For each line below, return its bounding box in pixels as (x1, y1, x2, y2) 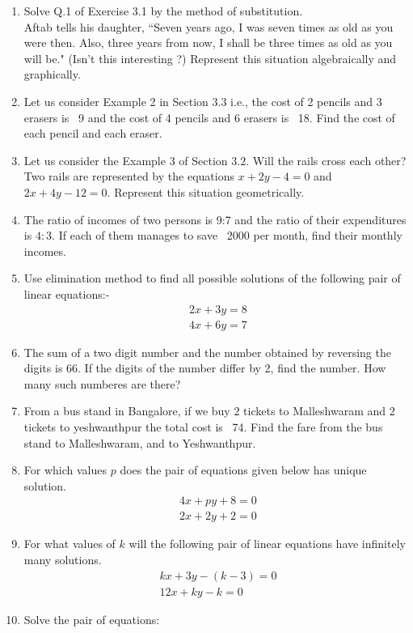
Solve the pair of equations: (23, 610, 160, 627)
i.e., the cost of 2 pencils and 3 (230, 92, 382, 109)
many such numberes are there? (23, 375, 181, 392)
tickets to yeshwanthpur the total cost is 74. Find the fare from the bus (23, 418, 383, 435)
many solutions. (23, 550, 102, 567)
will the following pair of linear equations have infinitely (129, 535, 406, 552)
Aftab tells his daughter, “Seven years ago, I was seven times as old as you (23, 18, 394, 35)
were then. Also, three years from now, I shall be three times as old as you (23, 34, 393, 51)
